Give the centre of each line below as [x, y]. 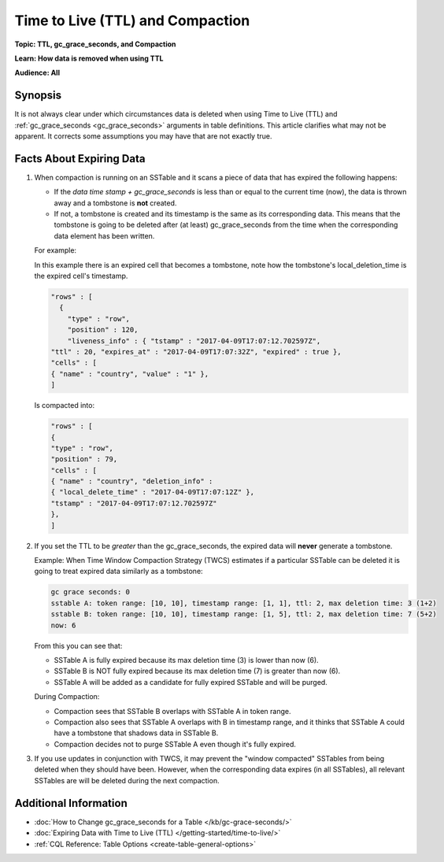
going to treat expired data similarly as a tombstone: [119, 572]
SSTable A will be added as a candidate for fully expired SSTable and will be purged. [191, 682]
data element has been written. [104, 235]
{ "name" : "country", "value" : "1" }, [129, 374]
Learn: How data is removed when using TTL [89, 58]
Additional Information [71, 803]
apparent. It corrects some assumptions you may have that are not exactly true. [143, 136]
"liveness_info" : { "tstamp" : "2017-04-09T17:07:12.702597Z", [194, 341]
